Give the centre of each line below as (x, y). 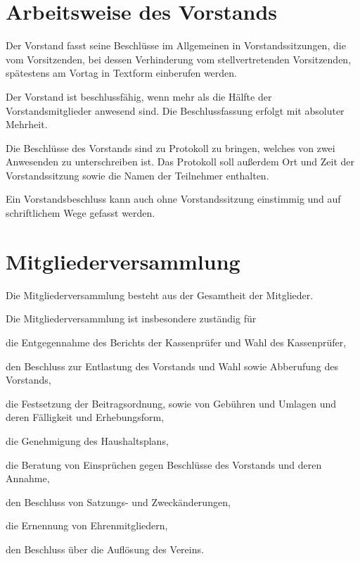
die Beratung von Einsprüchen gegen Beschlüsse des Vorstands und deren (164, 464)
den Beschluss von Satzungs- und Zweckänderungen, (118, 502)
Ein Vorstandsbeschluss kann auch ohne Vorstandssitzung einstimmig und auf (173, 199)
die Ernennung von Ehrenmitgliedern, (87, 525)
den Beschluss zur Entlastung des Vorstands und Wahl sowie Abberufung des (172, 366)
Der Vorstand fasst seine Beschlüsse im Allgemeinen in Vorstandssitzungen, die (176, 45)
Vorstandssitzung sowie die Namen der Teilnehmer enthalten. (137, 175)
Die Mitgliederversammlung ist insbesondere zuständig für (131, 319)
